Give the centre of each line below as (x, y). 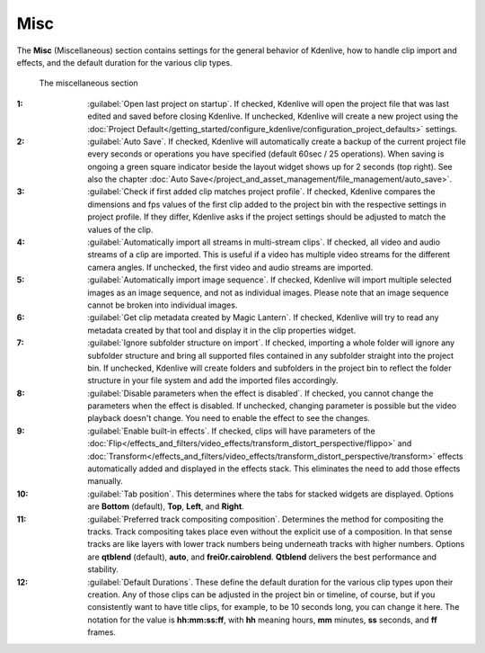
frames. (102, 632)
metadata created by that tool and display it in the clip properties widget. (222, 330)
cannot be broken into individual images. (163, 305)
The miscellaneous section (88, 83)
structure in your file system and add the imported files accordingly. (213, 380)
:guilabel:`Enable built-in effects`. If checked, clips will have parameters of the (232, 431)
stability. (103, 569)
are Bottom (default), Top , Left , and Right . (166, 506)
